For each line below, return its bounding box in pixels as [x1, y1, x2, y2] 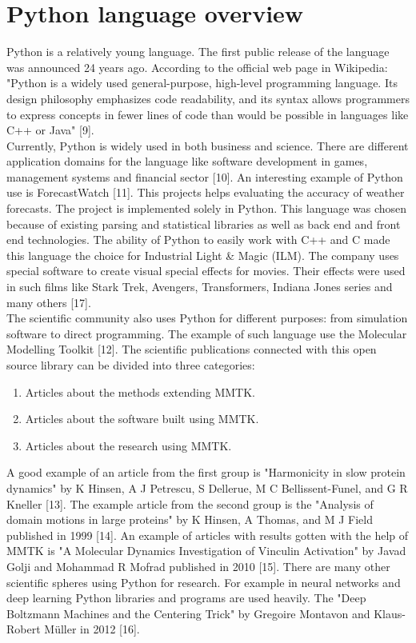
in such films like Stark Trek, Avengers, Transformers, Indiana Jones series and [6, 278, 393, 295]
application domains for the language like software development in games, [6, 153, 368, 170]
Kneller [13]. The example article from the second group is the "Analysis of [6, 495, 374, 512]
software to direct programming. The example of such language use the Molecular [6, 325, 407, 341]
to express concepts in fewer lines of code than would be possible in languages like [6, 106, 409, 122]
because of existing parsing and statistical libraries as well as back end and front [6, 215, 401, 232]
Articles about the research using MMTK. [25, 437, 232, 453]
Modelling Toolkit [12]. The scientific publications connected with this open [6, 341, 377, 357]
